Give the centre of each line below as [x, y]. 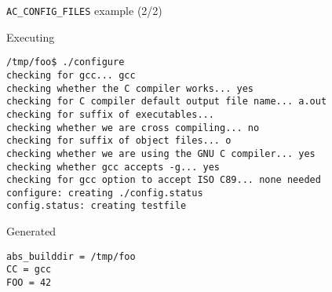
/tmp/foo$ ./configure [66, 62]
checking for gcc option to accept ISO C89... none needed [164, 180]
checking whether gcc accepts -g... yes [113, 167]
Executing [31, 36]
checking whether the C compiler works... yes [130, 88]
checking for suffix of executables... [110, 114]
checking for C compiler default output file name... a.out [167, 102]
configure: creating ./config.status [105, 193]
